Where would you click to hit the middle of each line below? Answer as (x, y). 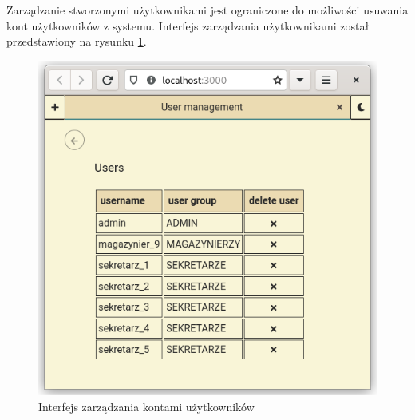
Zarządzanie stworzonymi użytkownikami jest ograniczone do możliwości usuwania (207, 10)
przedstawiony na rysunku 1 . (77, 41)
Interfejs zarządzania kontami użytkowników (146, 406)
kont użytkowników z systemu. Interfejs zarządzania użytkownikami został (188, 25)
